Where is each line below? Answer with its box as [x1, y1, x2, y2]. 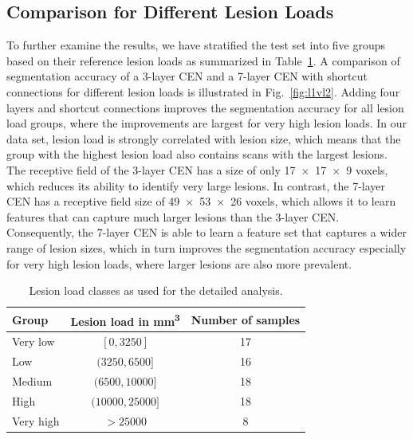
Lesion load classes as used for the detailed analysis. [29, 282, 283, 299]
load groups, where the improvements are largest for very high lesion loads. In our [6, 115, 407, 131]
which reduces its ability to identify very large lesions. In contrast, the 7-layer [6, 177, 386, 194]
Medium [12, 372, 53, 389]
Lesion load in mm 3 [70, 310, 180, 329]
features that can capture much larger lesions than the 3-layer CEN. [6, 208, 340, 225]
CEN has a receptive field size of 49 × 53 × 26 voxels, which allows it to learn [6, 193, 396, 210]
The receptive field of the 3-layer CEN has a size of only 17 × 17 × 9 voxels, [6, 161, 388, 178]
